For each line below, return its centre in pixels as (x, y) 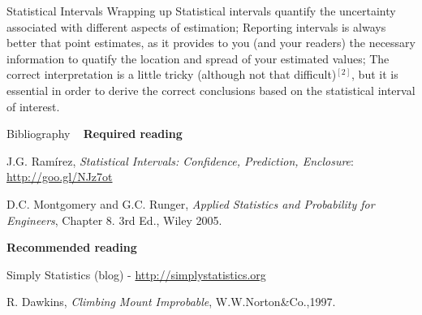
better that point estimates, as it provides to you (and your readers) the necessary (211, 43)
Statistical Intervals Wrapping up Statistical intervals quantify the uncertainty (201, 11)
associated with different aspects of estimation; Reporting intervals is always (196, 26)
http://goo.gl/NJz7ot (60, 177)
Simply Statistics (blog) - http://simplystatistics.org (136, 274)
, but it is (375, 74)
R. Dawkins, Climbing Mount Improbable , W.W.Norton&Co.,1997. (171, 302)
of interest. (33, 106)
